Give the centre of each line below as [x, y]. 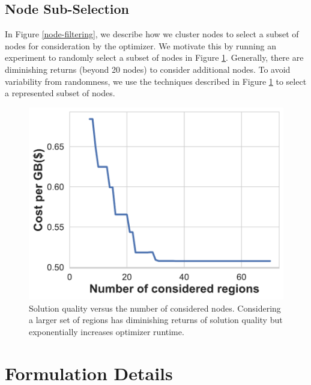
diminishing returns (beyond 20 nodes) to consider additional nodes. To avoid [148, 69]
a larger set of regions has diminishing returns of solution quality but [156, 320]
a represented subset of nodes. [60, 93]
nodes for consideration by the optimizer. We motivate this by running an [140, 45]
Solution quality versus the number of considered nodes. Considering [155, 308]
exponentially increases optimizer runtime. [107, 331]
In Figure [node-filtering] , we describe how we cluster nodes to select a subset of [152, 34]
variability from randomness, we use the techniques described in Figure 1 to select [156, 81]
